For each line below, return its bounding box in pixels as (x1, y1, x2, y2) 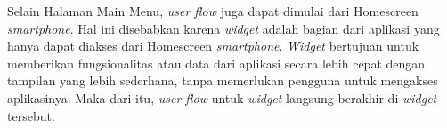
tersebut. (7, 106, 55, 124)
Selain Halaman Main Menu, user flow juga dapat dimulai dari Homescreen (7, 2, 419, 20)
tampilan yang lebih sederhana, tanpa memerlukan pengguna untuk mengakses (7, 71, 438, 90)
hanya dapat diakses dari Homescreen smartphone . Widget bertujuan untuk (7, 36, 419, 55)
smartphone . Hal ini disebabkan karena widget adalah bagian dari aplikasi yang (7, 19, 440, 37)
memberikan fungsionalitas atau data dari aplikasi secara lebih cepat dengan (7, 53, 426, 72)
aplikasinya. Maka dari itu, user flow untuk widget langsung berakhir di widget (7, 88, 437, 107)
